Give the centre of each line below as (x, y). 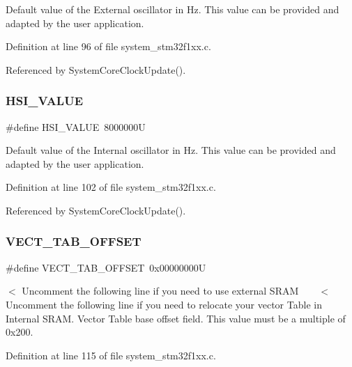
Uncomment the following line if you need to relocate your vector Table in (164, 304)
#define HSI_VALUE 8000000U (76, 126)
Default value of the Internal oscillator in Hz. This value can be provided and (171, 150)
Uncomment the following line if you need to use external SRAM (160, 291)
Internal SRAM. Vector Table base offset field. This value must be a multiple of (176, 318)
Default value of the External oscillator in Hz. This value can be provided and (173, 9)
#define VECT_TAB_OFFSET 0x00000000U (106, 267)
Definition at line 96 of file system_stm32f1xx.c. (108, 46)
